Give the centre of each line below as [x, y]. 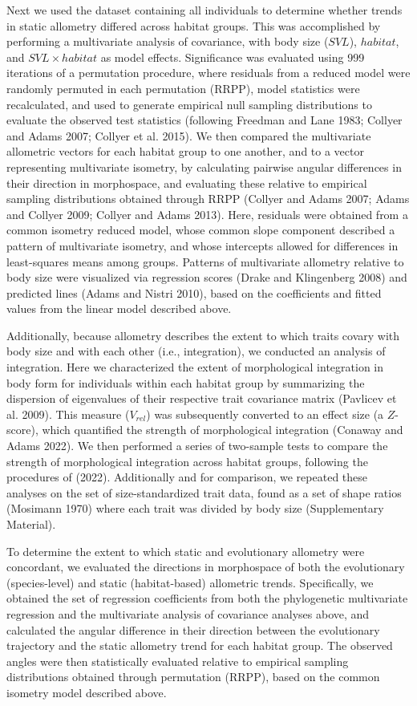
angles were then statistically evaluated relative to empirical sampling [178, 661]
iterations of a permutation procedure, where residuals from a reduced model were [208, 73]
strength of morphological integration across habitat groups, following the [187, 461]
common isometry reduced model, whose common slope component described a [201, 230]
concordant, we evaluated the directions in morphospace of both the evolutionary [206, 567]
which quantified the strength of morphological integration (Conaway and [223, 430]
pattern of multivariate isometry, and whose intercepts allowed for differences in [202, 245]
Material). [31, 524]
